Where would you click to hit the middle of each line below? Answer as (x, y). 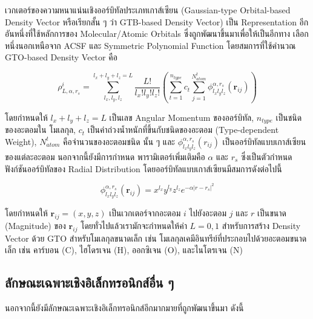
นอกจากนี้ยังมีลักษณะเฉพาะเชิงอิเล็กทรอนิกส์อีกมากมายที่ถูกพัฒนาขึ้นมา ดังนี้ (124, 307)
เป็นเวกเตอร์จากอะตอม (145, 212)
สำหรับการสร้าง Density (261, 225)
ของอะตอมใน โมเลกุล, (40, 130)
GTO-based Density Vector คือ (61, 57)
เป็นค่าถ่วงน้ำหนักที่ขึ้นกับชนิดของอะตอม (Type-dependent (183, 130)
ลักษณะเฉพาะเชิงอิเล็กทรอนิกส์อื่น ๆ (90, 282)
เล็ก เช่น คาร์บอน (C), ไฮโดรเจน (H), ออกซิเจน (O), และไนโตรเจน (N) (124, 250)
